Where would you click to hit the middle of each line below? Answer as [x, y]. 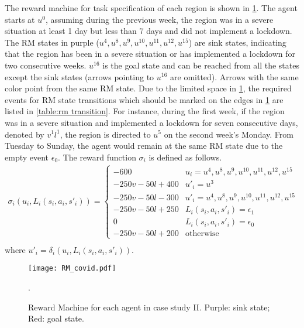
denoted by [25, 134]
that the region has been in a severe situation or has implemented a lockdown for [150, 54]
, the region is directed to [105, 134]
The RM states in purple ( [52, 42]
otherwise [202, 234]
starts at [20, 19]
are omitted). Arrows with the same [234, 76]
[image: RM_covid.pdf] [72, 269]
